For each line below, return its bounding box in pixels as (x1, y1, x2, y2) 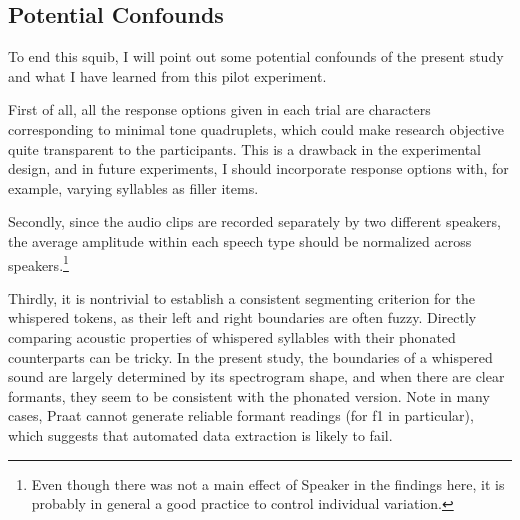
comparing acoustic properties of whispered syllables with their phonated (8, 326, 456, 347)
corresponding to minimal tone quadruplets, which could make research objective (8, 118, 504, 139)
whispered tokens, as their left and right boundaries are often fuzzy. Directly (8, 307, 477, 328)
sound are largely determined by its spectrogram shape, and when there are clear (8, 366, 505, 387)
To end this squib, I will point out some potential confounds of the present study (8, 46, 504, 67)
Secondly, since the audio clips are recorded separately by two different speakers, (8, 211, 501, 232)
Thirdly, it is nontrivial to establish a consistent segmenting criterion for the (8, 287, 475, 308)
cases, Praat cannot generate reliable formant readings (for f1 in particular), (8, 405, 474, 426)
